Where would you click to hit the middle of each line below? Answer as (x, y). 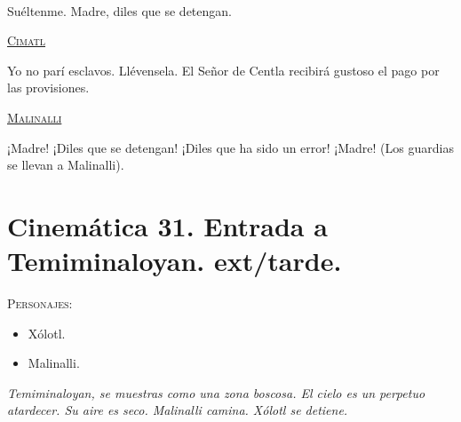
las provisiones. (48, 88)
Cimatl (27, 40)
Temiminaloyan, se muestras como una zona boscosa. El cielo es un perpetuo (216, 392)
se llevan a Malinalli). (66, 165)
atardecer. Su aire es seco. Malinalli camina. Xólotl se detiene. (178, 410)
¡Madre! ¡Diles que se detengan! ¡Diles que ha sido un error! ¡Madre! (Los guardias (230, 147)
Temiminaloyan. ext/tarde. (175, 261)
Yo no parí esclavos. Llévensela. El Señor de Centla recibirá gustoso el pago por (223, 70)
